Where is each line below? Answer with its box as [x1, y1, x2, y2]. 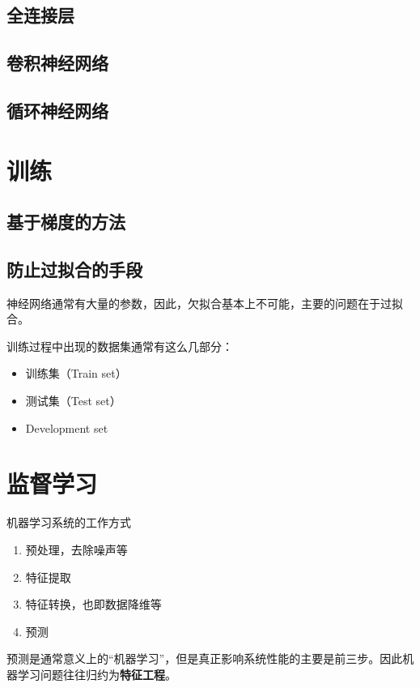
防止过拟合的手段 [6, 256, 142, 281]
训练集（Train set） [25, 365, 127, 382]
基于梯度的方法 [6, 209, 125, 234]
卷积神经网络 [6, 50, 108, 75]
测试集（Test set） [25, 392, 121, 409]
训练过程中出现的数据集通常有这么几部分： [6, 337, 233, 354]
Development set [25, 419, 108, 436]
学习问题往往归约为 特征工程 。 [17, 665, 176, 682]
